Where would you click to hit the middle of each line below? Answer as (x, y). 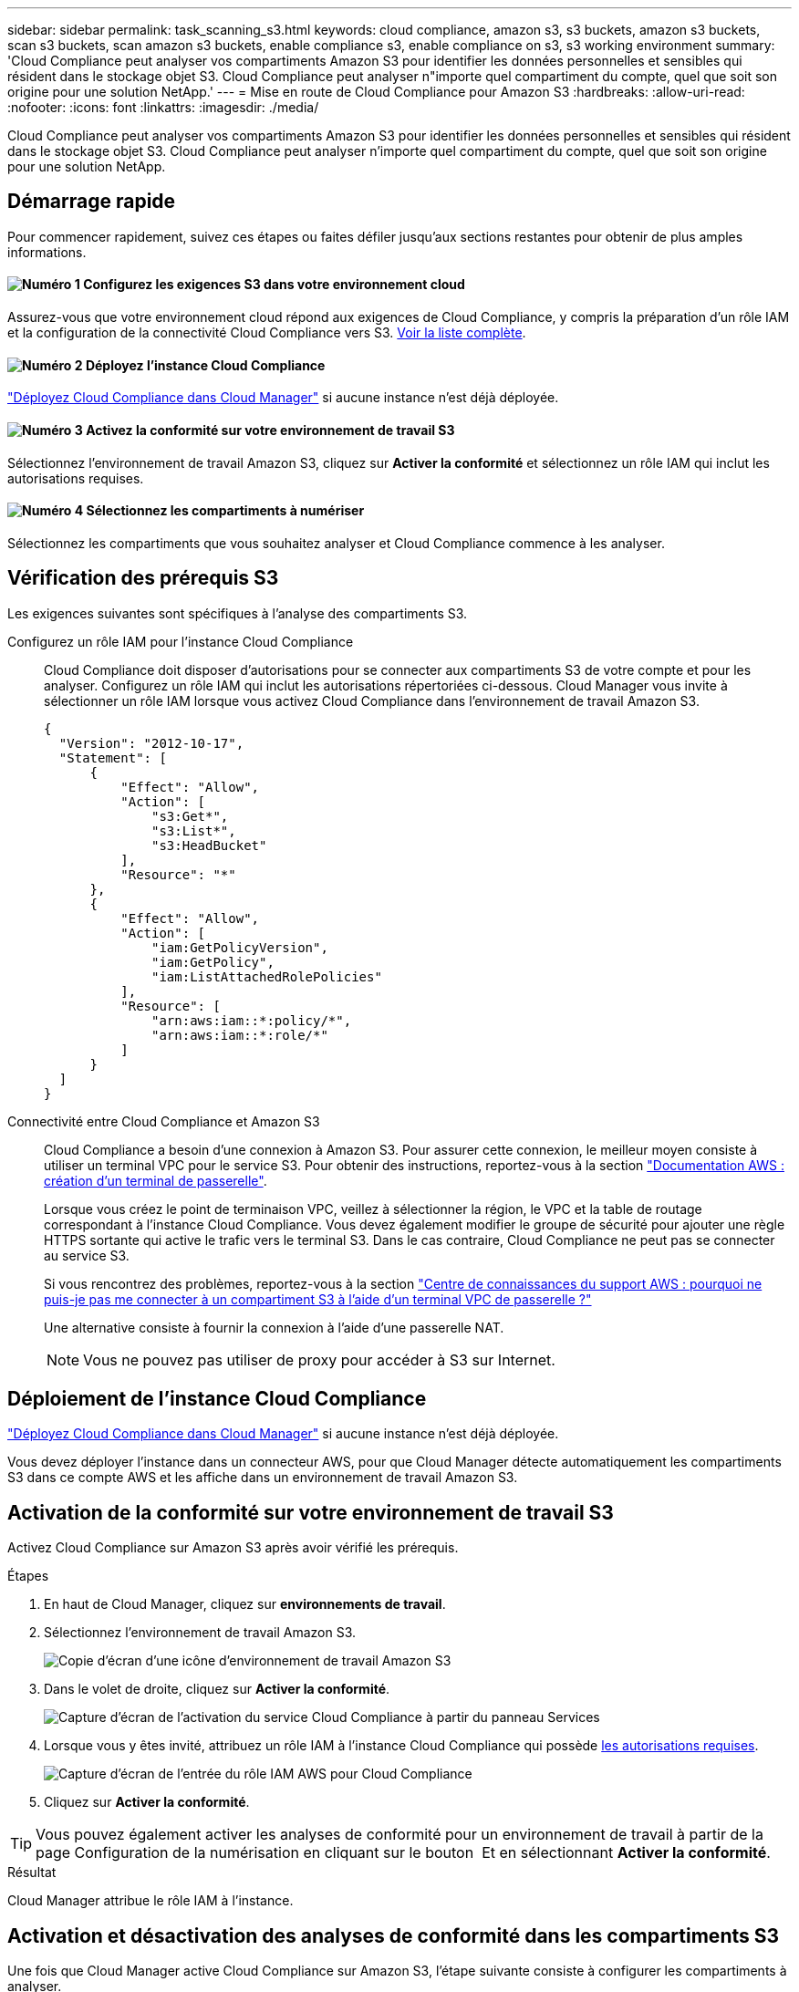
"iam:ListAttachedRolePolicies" (267, 976)
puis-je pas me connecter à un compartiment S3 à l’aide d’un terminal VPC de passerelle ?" (318, 1299)
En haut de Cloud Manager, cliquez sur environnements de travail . (245, 1604)
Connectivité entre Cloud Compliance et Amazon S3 (164, 1121)
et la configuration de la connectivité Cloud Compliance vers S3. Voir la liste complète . (267, 333)
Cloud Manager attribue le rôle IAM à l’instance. (150, 1901)
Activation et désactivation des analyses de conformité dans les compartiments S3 (394, 1935)
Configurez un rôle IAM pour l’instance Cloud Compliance (181, 641)
